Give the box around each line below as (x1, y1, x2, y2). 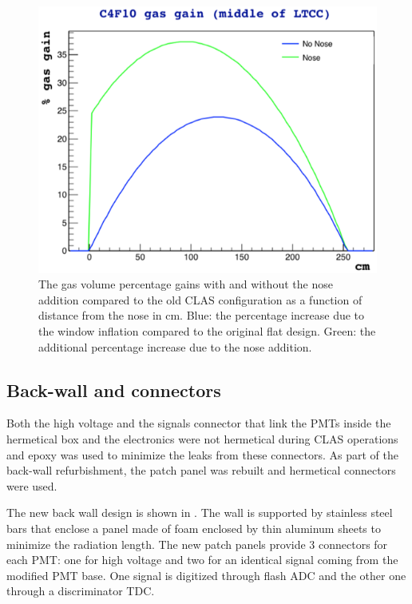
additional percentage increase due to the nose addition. (38, 338, 312, 355)
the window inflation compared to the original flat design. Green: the (38, 322, 376, 339)
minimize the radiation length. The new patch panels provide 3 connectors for (6, 535, 388, 552)
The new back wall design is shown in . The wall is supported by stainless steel (6, 504, 393, 521)
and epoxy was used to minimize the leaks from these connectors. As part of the (6, 446, 398, 463)
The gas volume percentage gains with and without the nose (38, 276, 333, 292)
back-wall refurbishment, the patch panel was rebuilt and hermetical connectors (6, 462, 396, 479)
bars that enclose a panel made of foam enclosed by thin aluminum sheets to (6, 519, 381, 536)
